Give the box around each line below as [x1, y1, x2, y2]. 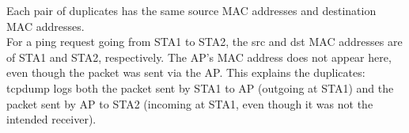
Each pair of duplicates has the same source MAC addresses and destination [6, 2, 377, 18]
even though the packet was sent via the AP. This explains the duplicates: [6, 64, 365, 81]
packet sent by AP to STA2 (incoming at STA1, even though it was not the [6, 95, 373, 112]
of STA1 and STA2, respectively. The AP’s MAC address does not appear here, [6, 48, 392, 65]
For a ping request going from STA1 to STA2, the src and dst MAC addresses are [6, 33, 403, 50]
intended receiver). [6, 111, 97, 127]
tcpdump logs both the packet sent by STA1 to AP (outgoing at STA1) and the [6, 79, 394, 96]
